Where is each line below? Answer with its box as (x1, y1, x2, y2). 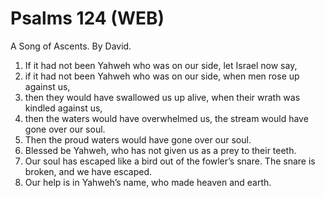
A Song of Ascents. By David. (10, 40, 132, 52)
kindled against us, (24, 102, 103, 114)
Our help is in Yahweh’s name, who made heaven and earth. (24, 176, 272, 188)
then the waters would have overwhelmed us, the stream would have (24, 112, 309, 124)
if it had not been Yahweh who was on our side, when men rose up (24, 70, 300, 82)
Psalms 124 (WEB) (10, 7, 165, 30)
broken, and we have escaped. (24, 165, 153, 177)
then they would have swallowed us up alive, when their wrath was (24, 91, 301, 103)
